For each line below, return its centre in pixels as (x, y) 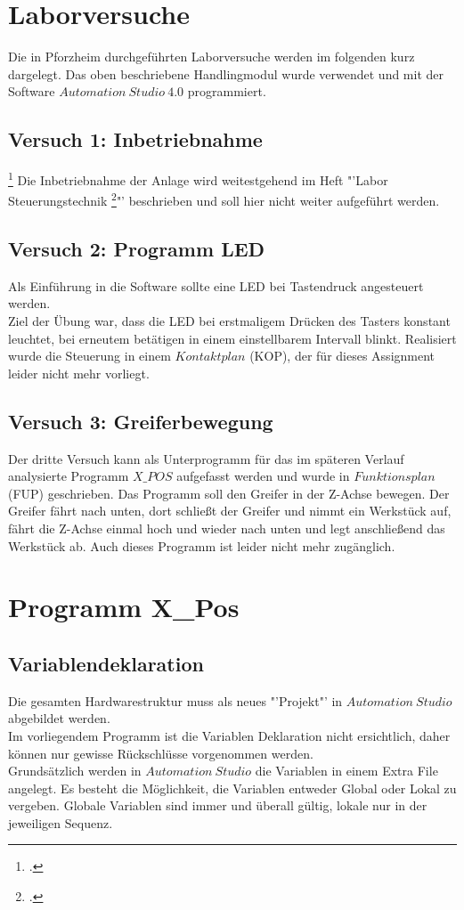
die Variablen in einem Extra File (346, 771)
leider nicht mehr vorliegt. (79, 373)
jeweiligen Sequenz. (61, 822)
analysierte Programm (69, 476)
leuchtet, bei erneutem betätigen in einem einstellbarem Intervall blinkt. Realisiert (232, 338)
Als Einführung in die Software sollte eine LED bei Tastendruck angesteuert (216, 285)
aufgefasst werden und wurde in (263, 476)
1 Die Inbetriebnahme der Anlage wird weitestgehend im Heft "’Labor (198, 179)
